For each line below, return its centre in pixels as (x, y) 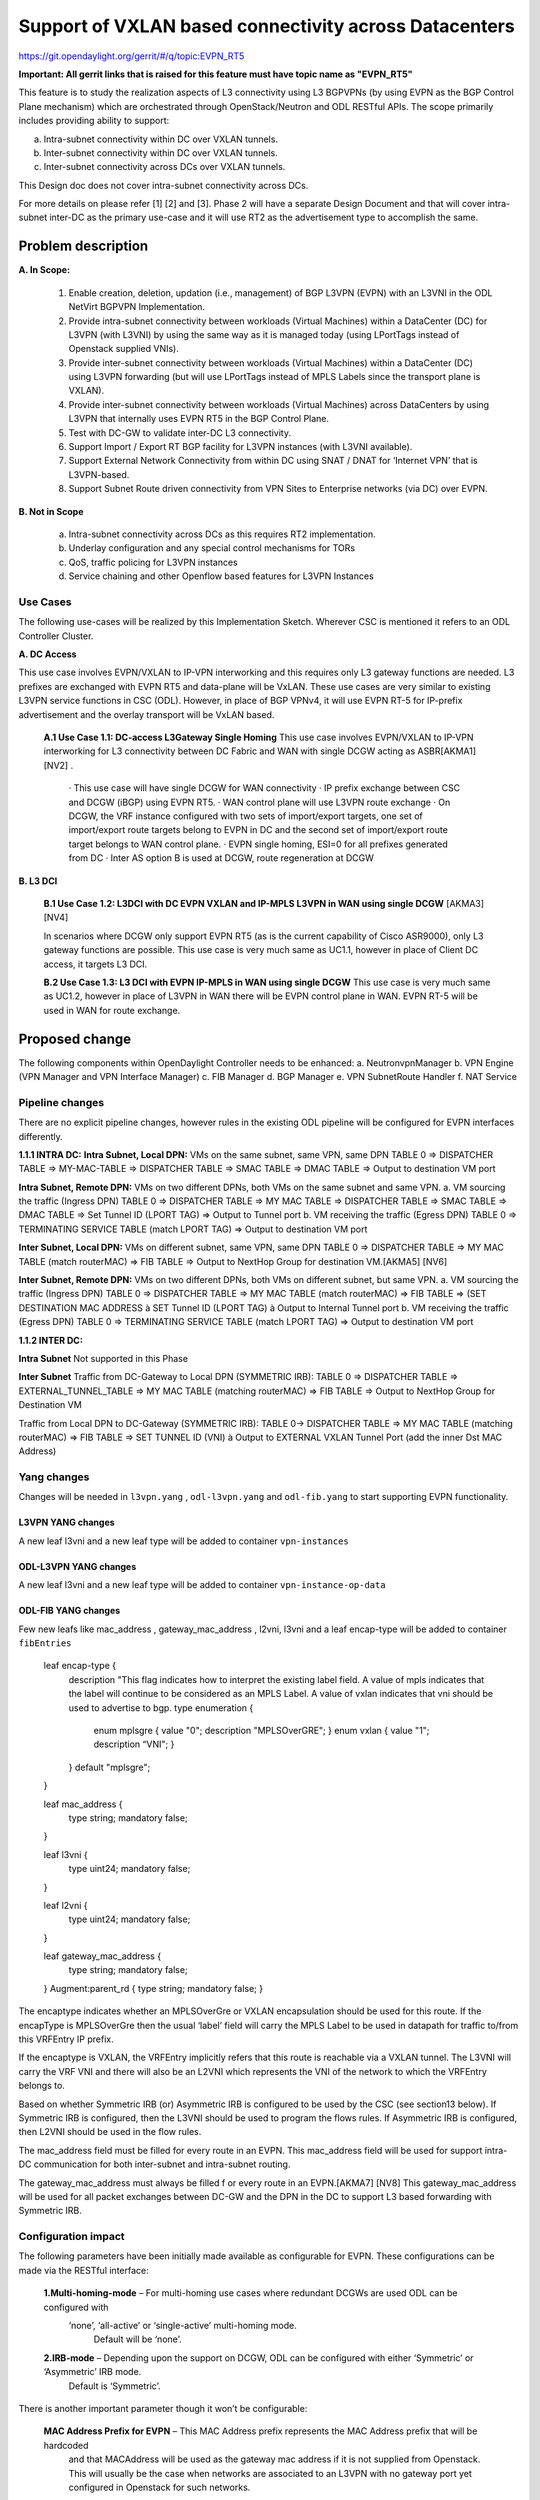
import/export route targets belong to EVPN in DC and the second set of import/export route (258, 830)
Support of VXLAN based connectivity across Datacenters (266, 26)
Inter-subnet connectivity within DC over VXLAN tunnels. (161, 152)
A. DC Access (47, 654)
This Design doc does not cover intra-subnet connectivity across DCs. (163, 185)
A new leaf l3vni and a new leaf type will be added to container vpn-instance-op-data (202, 1585)
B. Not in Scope (51, 511)
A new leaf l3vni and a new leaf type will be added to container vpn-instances (183, 1541)
